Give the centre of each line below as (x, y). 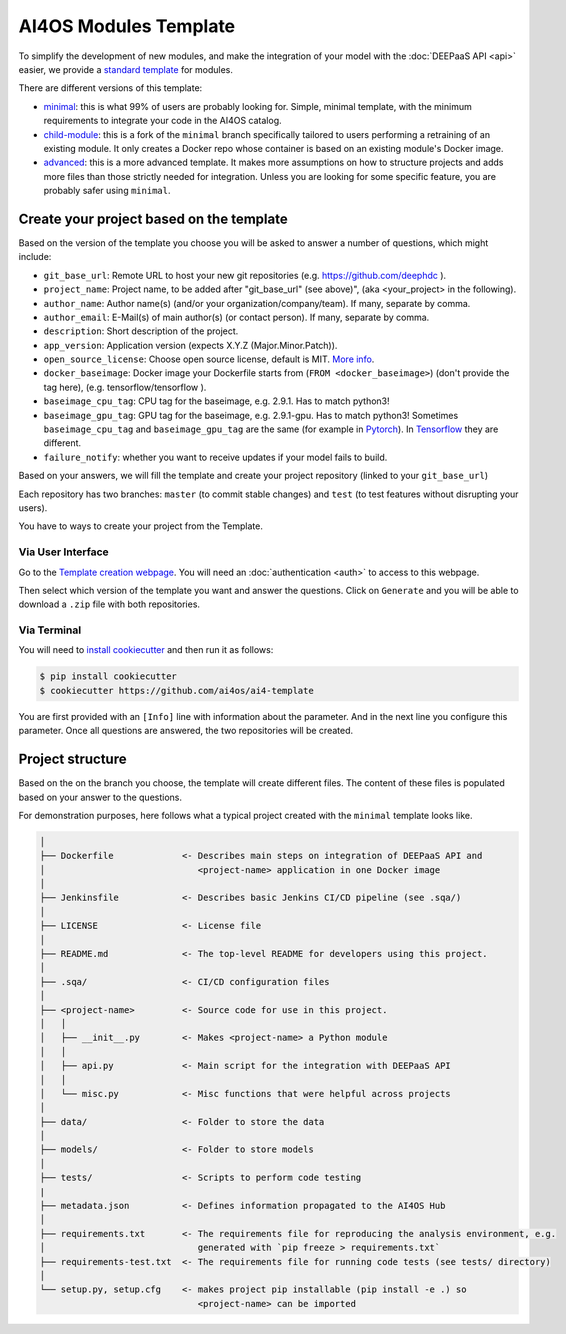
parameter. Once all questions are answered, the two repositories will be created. (186, 731)
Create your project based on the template (153, 218)
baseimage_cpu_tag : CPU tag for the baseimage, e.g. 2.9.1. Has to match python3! (216, 401)
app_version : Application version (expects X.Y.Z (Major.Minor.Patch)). (190, 345)
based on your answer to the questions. (100, 797)
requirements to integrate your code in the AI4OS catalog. (162, 121)
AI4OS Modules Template (127, 26)
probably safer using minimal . (107, 191)
